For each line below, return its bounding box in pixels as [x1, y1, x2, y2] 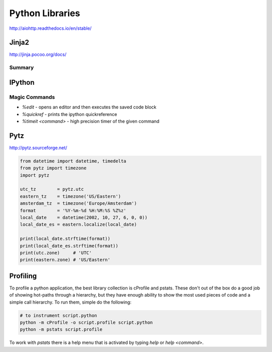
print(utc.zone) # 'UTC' [20, 250, 92, 256]
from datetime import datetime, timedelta [20, 158, 126, 164]
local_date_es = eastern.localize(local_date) [20, 222, 137, 227]
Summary [9, 64, 34, 71]
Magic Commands [9, 93, 55, 100]
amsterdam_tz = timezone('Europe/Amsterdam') [20, 201, 137, 206]
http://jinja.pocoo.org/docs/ [9, 51, 66, 57]
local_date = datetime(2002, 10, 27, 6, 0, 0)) [20, 214, 148, 220]
